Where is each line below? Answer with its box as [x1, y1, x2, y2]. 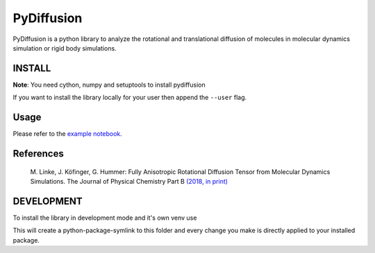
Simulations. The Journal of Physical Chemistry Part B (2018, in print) [30, 177, 228, 185]
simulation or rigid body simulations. [12, 44, 117, 52]
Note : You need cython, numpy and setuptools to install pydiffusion [12, 80, 206, 89]
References [12, 148, 64, 159]
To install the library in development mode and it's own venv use [12, 213, 197, 222]
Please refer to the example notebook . [12, 130, 123, 138]
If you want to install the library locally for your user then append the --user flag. [12, 94, 247, 102]
